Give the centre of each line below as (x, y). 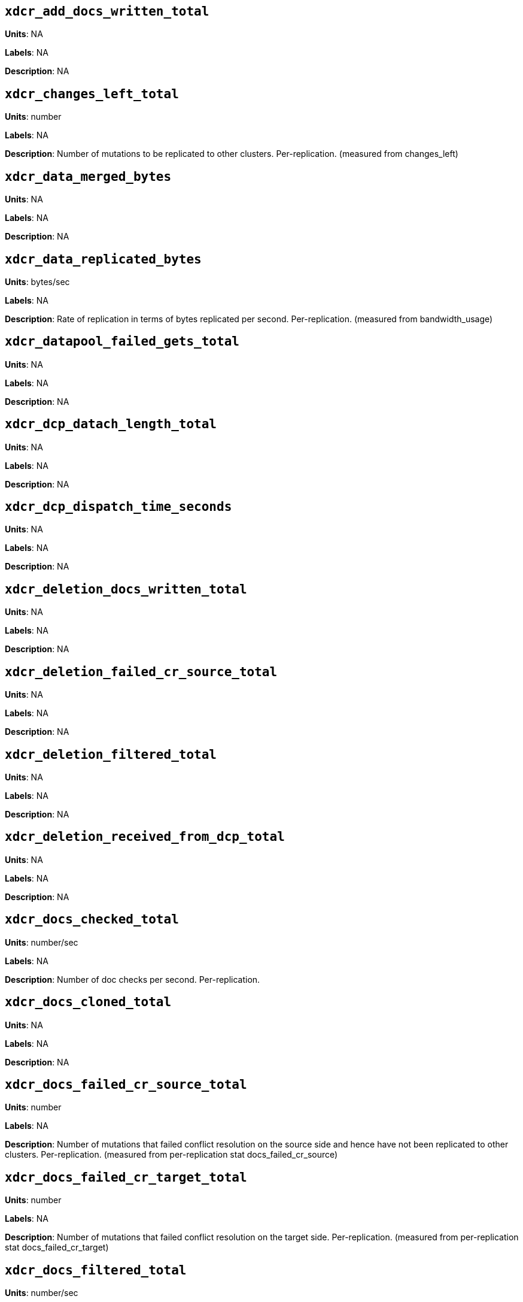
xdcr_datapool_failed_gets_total (122, 342)
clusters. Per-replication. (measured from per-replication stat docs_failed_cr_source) (171, 1155)
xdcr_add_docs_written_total (107, 11)
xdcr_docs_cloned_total (88, 1002)
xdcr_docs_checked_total (92, 920)
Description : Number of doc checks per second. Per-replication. (133, 979)
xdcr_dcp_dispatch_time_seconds (118, 507)
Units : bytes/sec (37, 281)
